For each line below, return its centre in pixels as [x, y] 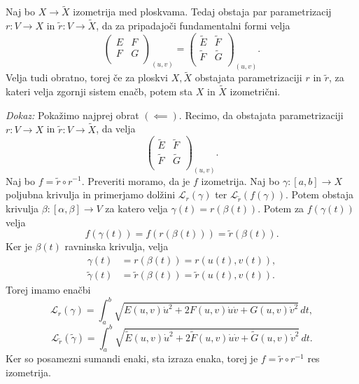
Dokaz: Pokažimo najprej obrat [72, 115]
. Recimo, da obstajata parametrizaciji [261, 115]
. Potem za [281, 208]
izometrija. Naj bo [240, 180]
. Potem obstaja [320, 194]
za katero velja [136, 208]
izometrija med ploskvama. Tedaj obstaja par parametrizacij [202, 12]
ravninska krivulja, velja [117, 246]
